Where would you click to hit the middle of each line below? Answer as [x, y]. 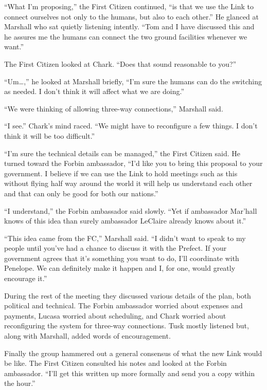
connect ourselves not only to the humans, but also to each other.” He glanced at [132, 16]
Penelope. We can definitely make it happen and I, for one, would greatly [120, 268]
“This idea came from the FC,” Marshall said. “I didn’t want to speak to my [125, 238]
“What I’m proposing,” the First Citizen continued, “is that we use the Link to [129, 6]
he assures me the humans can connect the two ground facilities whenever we [126, 36]
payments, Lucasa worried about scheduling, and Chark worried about [115, 315]
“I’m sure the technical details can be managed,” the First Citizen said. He [122, 153]
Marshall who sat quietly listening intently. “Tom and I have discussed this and [129, 26]
